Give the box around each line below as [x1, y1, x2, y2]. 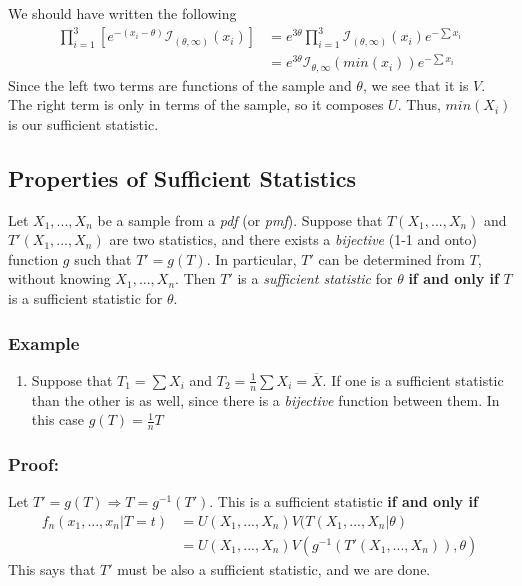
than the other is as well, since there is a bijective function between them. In [31, 389, 500, 410]
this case [31, 409, 85, 430]
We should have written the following [8, 3, 237, 23]
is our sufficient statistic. [8, 113, 159, 134]
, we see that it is [362, 74, 469, 95]
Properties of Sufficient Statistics [8, 162, 357, 193]
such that [74, 248, 132, 269]
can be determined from [318, 248, 465, 269]
